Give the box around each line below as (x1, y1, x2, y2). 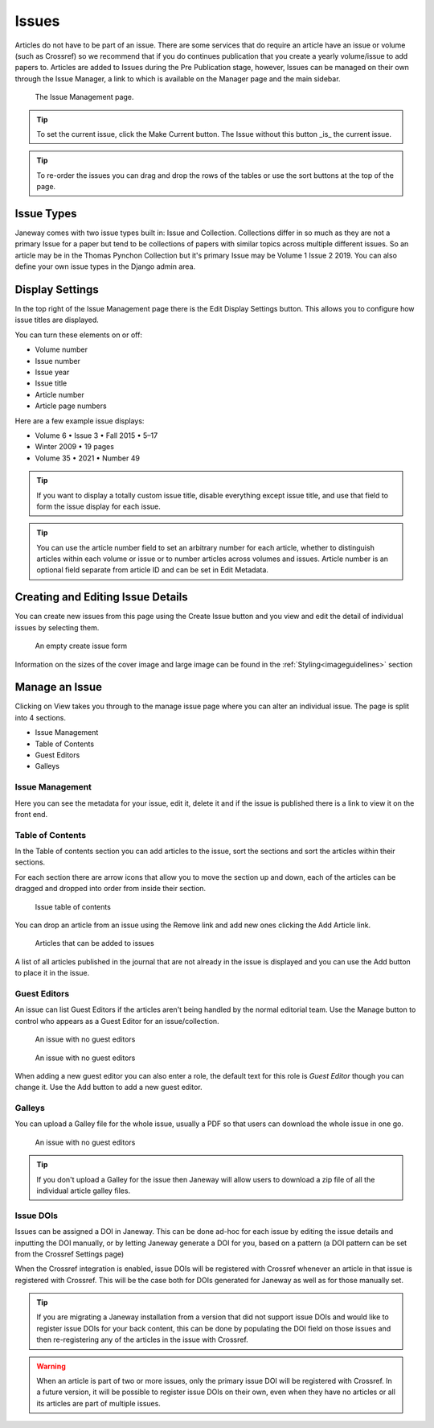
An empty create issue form (35, 641, 128, 651)
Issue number (35, 356, 80, 365)
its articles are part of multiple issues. (36, 1398, 161, 1408)
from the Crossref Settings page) (14, 1248, 125, 1259)
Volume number (35, 345, 88, 354)
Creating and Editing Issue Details (14, 590, 188, 604)
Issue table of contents (35, 902, 112, 911)
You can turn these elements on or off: (14, 330, 142, 340)
